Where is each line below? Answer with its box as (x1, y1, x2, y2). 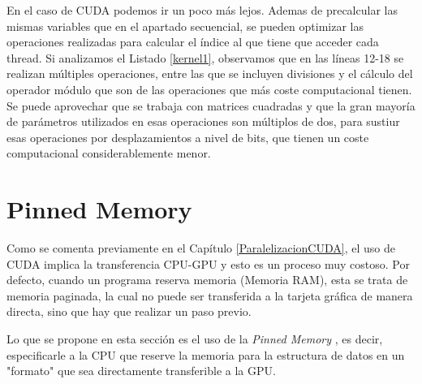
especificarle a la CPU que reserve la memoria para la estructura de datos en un (6, 346, 405, 363)
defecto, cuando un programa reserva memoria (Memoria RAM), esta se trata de (6, 271, 408, 288)
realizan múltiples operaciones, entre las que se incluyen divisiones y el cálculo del (6, 65, 413, 82)
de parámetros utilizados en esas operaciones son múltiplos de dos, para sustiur (6, 113, 400, 130)
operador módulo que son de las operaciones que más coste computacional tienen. (6, 80, 412, 97)
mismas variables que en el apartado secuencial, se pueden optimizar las (6, 17, 364, 34)
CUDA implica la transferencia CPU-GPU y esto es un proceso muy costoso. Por (6, 255, 410, 272)
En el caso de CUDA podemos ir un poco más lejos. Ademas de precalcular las (6, 2, 398, 18)
